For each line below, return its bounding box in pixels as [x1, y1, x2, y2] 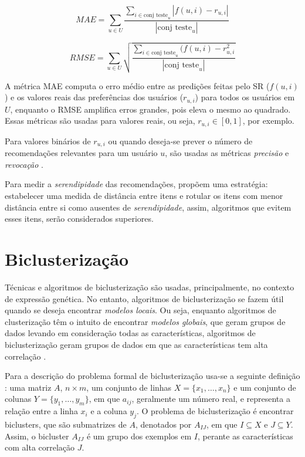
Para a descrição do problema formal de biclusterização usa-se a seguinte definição [5, 370, 300, 382]
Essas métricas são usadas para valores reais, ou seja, [5, 114, 195, 127]
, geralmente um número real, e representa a [131, 392, 290, 405]
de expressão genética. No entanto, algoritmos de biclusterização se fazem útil [5, 292, 284, 304]
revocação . [5, 158, 44, 170]
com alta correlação [5, 441, 75, 453]
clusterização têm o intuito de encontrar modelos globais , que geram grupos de [5, 315, 286, 327]
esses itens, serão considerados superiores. [5, 212, 154, 225]
